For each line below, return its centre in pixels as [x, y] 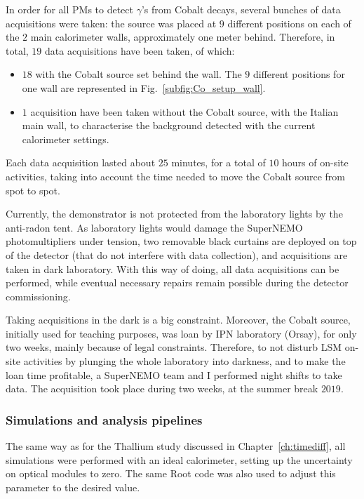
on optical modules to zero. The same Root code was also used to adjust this [171, 473]
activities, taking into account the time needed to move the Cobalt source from [175, 176]
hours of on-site [315, 162]
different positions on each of [289, 23]
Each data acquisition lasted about [81, 162]
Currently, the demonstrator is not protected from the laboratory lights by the [174, 214]
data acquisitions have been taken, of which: [140, 50]
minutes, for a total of [218, 162]
